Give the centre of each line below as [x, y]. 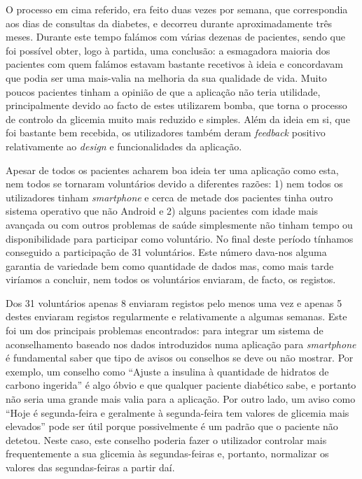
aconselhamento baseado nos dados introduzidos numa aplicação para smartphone [181, 344]
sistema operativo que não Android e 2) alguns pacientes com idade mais [162, 211]
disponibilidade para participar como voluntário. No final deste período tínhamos [180, 238]
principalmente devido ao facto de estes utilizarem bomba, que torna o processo [176, 105]
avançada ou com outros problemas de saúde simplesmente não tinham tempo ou [179, 224]
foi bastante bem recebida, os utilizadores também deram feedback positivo [166, 133]
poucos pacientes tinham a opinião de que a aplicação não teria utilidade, [163, 91]
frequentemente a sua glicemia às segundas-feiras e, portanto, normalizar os [167, 453]
